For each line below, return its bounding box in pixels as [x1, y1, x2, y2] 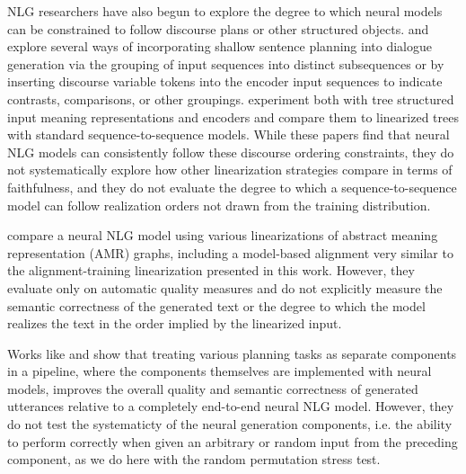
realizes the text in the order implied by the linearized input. [7, 314, 342, 333]
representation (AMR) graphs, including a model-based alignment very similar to [7, 243, 453, 262]
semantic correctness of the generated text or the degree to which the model [7, 296, 426, 315]
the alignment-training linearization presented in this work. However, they [7, 261, 415, 280]
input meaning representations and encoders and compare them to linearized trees [7, 107, 459, 126]
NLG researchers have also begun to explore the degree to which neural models [7, 2, 443, 20]
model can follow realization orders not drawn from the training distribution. [7, 195, 431, 214]
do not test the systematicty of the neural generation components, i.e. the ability [7, 415, 453, 434]
